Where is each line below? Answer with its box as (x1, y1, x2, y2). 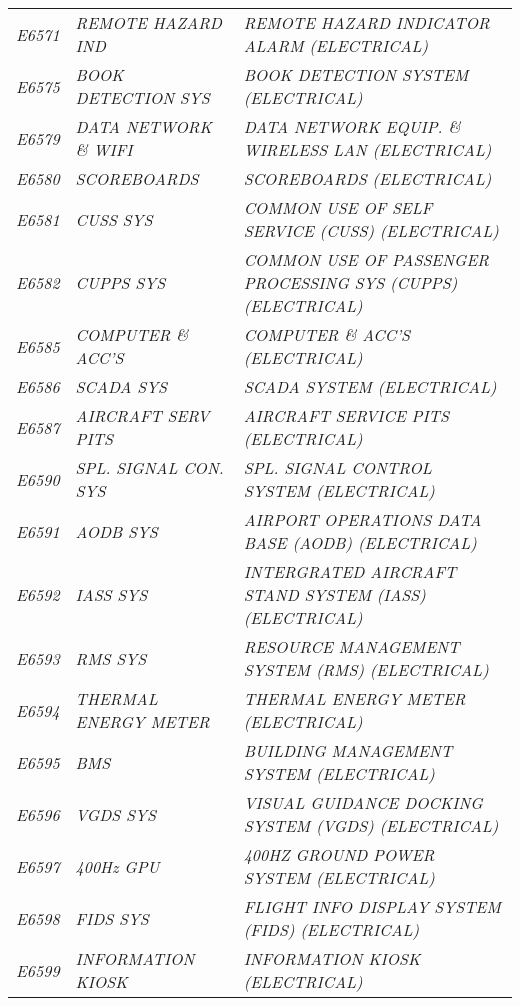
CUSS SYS (75, 207, 153, 231)
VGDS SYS (75, 802, 156, 826)
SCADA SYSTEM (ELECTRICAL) (243, 375, 497, 398)
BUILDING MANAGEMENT (243, 739, 453, 762)
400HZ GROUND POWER (243, 843, 435, 866)
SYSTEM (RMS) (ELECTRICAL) (243, 658, 489, 681)
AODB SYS (75, 519, 158, 543)
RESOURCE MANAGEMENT (243, 635, 460, 658)
